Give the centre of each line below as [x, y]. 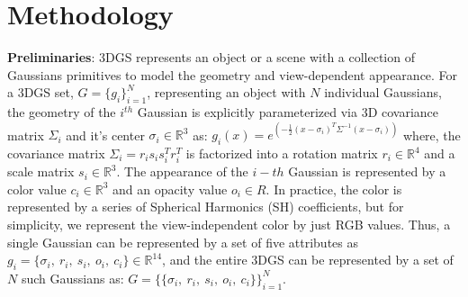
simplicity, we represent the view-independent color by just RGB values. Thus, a [229, 224]
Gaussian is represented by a [367, 171]
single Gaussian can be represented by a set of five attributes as [183, 242]
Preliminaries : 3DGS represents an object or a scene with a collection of [211, 57]
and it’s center [105, 135]
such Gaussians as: [72, 278]
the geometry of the [62, 112]
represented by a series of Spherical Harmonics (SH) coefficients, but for [206, 207]
